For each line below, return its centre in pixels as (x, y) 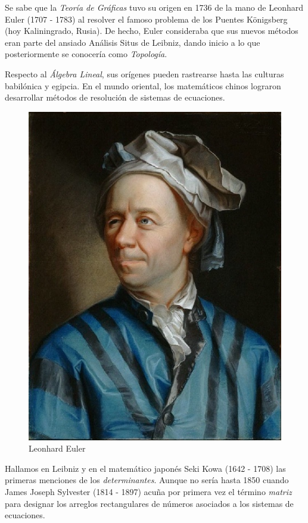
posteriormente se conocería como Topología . (86, 54)
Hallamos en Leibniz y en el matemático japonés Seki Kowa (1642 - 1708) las (145, 468)
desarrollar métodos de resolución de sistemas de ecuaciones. (115, 97)
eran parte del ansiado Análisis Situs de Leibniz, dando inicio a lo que (133, 42)
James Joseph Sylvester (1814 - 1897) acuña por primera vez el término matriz (148, 491)
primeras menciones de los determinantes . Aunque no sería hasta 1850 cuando (147, 480)
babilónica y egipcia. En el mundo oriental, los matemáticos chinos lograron (143, 85)
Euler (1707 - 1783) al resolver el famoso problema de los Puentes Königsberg (146, 19)
